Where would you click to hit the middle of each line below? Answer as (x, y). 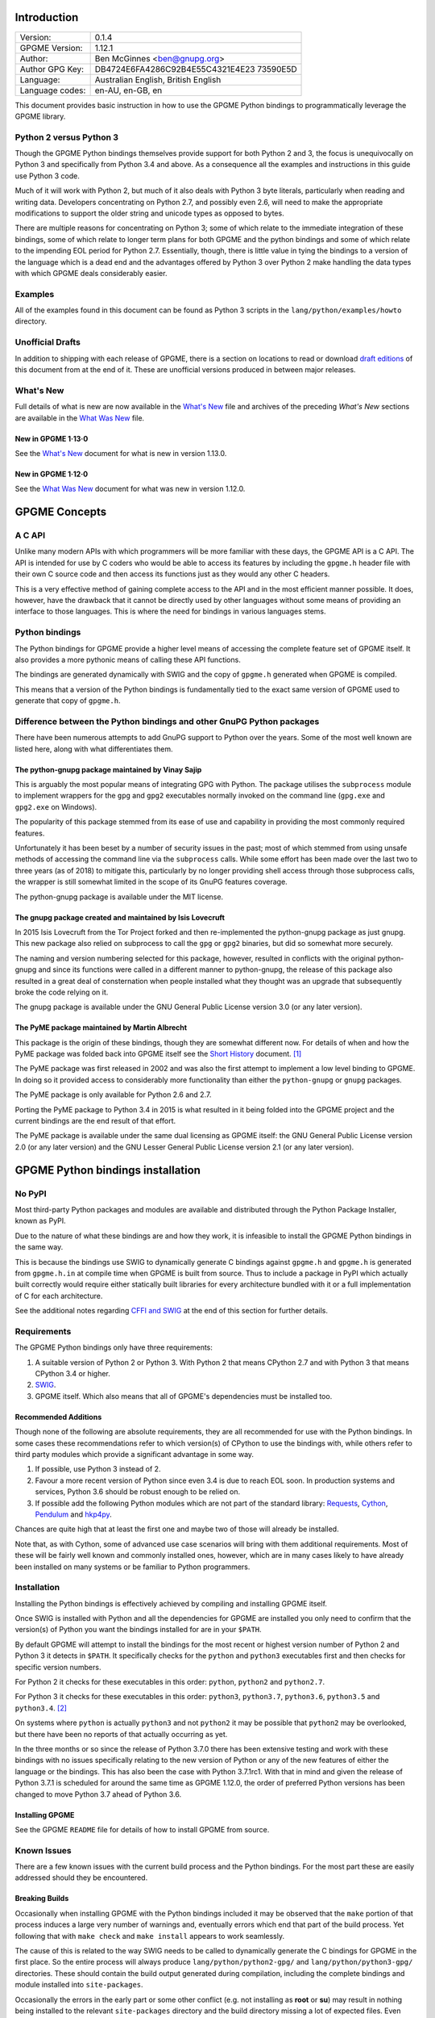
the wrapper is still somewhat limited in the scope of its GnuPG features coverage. (151, 882)
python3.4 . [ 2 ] (41, 1708)
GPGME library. (40, 116)
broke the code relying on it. (62, 992)
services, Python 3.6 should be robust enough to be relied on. (138, 1492)
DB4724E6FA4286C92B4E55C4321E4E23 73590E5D (196, 69)
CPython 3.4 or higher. (72, 1374)
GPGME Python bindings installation (108, 1170)
